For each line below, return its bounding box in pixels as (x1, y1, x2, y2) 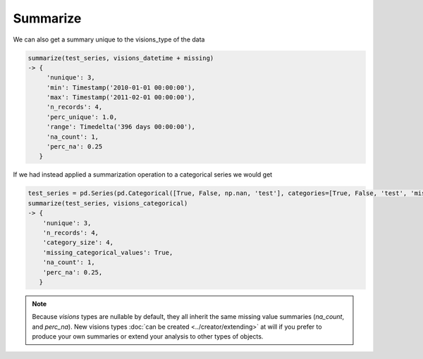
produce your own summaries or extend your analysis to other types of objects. (32, 332, 264, 341)
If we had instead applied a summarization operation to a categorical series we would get (13, 170, 273, 179)
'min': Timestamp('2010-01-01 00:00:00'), (46, 83, 195, 92)
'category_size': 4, (42, 239, 114, 246)
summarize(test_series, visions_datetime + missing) (27, 53, 214, 62)
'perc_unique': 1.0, (46, 113, 118, 121)
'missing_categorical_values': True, (42, 248, 173, 256)
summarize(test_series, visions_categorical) (27, 199, 188, 207)
